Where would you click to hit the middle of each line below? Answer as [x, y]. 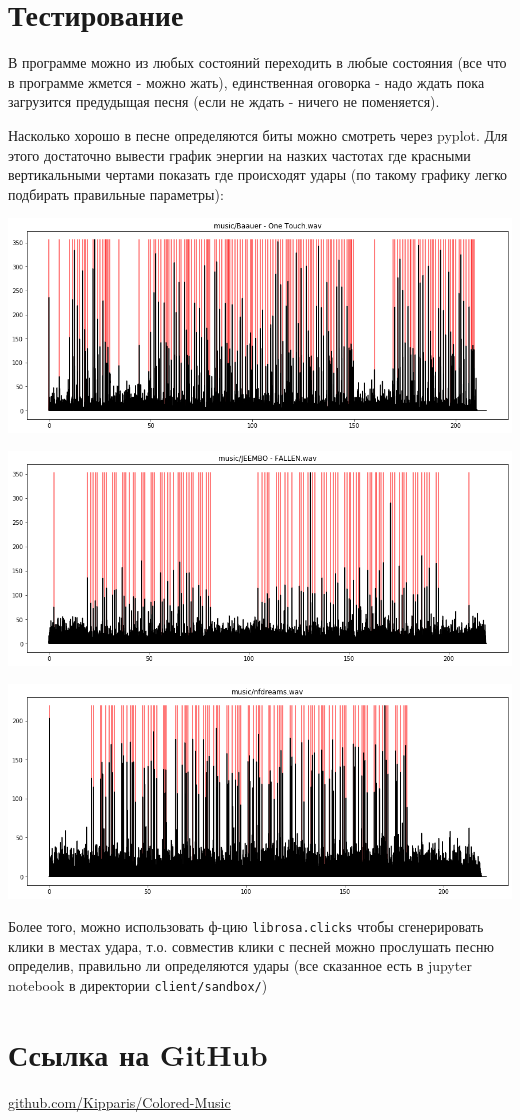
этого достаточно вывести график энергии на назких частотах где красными [239, 154]
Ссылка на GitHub [138, 1053]
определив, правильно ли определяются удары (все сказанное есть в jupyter [240, 965]
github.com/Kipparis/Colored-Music [119, 1101]
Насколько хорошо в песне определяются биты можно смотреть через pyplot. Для [258, 134]
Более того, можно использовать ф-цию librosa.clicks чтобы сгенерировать [246, 926]
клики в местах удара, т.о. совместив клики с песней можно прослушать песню [251, 945]
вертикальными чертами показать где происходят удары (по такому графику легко [258, 174]
